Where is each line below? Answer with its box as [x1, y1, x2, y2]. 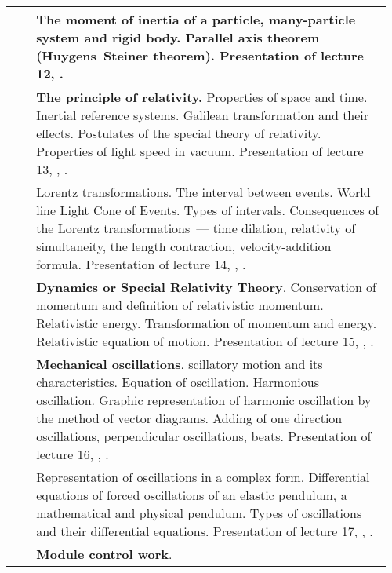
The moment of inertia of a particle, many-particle [36, 10, 356, 28]
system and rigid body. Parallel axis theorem [36, 28, 320, 46]
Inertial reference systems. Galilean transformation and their [36, 106, 369, 124]
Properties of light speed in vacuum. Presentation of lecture [36, 142, 364, 160]
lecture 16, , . [36, 445, 109, 463]
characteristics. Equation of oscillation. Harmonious [36, 373, 319, 391]
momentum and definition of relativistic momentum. [36, 296, 324, 314]
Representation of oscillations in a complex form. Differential [36, 468, 370, 486]
